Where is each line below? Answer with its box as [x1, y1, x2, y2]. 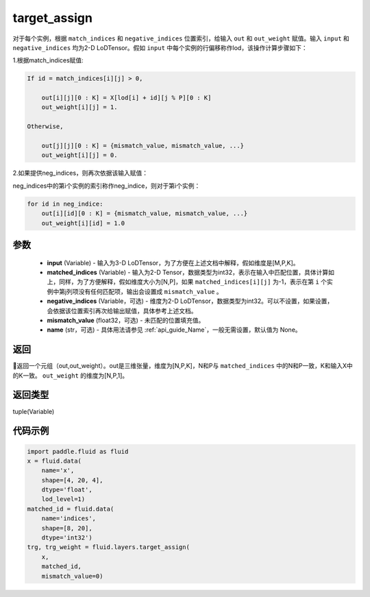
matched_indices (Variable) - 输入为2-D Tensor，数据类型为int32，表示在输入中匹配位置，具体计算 [47, 268, 329, 276]
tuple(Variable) [12, 407, 55, 415]
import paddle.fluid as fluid [27, 448, 129, 455]
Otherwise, [27, 123, 64, 130]
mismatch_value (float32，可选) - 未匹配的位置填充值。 [47, 316, 205, 324]
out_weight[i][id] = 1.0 [41, 219, 125, 227]
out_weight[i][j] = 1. [41, 103, 118, 111]
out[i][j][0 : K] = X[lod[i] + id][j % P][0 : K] [41, 94, 212, 102]
